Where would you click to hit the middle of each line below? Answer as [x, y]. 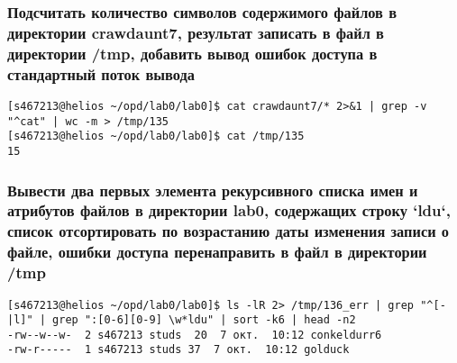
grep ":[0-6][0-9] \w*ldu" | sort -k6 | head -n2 [204, 320]
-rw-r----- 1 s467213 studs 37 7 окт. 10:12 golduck [178, 350]
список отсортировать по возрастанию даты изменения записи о [228, 231]
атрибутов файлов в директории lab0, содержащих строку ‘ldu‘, [229, 210]
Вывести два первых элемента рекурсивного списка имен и [213, 190]
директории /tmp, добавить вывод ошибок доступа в [192, 53]
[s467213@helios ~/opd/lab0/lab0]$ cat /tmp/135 [156, 136]
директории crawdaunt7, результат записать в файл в [196, 32]
